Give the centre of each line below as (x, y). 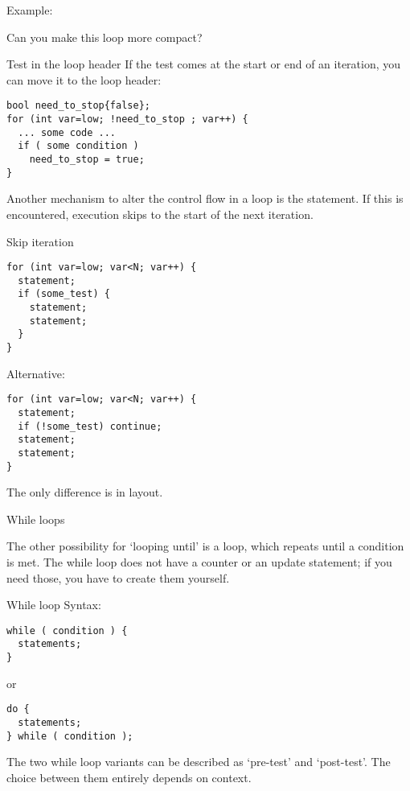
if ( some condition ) (78, 146)
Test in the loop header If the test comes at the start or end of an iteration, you (204, 64)
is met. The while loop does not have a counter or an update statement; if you (199, 562)
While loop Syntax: (54, 605)
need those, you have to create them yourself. (118, 577)
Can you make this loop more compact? (105, 37)
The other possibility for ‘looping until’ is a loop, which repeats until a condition (205, 546)
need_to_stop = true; (87, 159)
